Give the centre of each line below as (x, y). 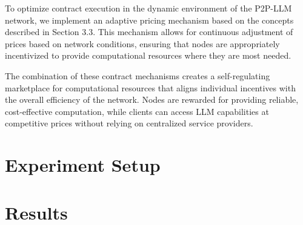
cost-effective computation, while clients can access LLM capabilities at (137, 111)
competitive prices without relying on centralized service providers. (129, 123)
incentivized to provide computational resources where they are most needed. (148, 55)
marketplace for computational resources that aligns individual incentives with (150, 87)
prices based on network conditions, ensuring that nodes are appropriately (142, 43)
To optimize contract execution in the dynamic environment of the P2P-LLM (148, 8)
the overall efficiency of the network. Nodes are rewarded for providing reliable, (152, 99)
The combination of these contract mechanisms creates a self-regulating (138, 75)
